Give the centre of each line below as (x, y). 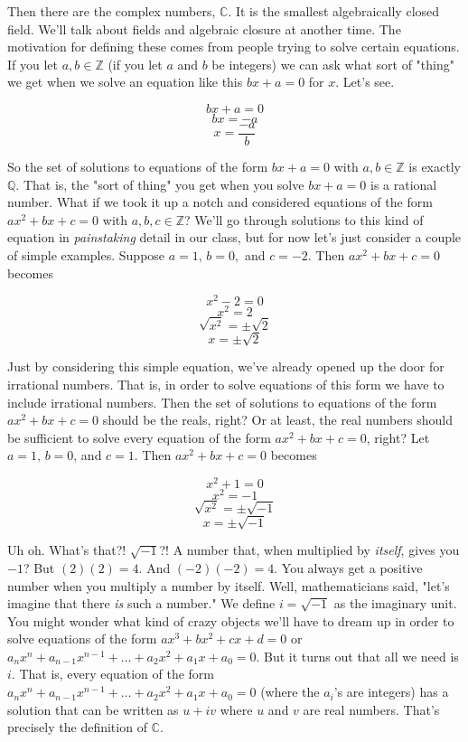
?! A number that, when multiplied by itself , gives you (309, 550)
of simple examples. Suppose (86, 255)
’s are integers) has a (391, 692)
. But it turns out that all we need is (357, 656)
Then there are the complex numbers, (112, 11)
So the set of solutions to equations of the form (138, 167)
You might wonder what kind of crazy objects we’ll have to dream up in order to (231, 620)
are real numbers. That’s (371, 709)
